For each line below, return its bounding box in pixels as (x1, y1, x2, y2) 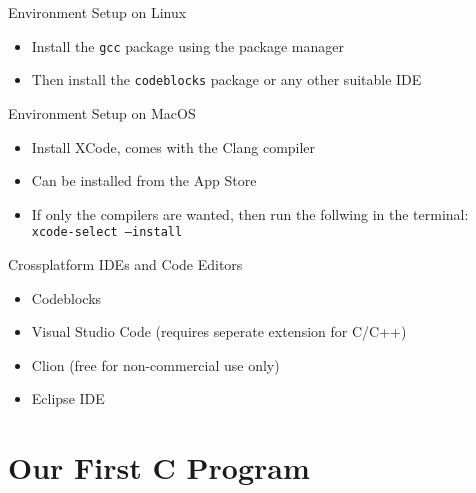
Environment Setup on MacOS (8, 102, 196, 123)
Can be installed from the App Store (31, 170, 257, 191)
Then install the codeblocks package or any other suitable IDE (31, 69, 422, 90)
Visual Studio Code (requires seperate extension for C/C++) (31, 321, 407, 342)
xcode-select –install (31, 225, 183, 240)
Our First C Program (8, 447, 310, 488)
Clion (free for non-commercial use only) (31, 354, 280, 375)
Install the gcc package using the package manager (31, 35, 344, 56)
